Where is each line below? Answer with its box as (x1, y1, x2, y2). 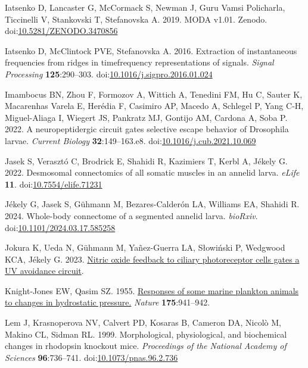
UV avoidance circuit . (5, 264, 84, 277)
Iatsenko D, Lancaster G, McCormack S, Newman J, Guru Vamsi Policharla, (5, 1, 285, 13)
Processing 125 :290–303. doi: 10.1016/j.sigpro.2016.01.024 (5, 67, 213, 80)
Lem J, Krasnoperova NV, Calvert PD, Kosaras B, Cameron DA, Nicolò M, (5, 316, 281, 329)
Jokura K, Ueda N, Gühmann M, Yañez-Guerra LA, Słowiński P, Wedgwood (5, 241, 285, 254)
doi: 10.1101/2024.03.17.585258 (5, 221, 116, 233)
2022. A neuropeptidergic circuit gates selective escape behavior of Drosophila (5, 123, 289, 135)
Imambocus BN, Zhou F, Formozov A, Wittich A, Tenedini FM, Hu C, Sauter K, (5, 88, 303, 100)
